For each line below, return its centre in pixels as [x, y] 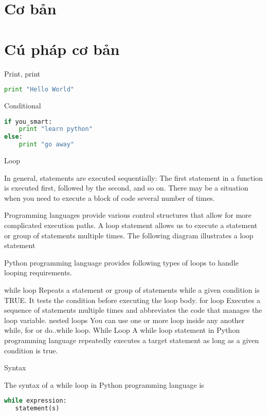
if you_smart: [28, 121]
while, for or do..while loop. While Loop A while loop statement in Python [122, 330]
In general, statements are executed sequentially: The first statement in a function [133, 177]
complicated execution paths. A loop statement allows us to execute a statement [131, 225]
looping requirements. [38, 272]
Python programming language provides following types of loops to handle [121, 262]
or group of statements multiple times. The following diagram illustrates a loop [129, 235]
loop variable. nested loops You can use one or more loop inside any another [124, 320]
